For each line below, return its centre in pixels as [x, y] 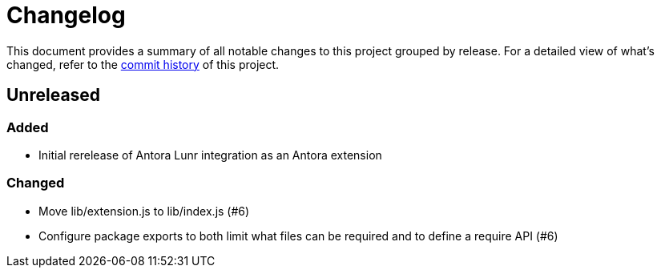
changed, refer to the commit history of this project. [143, 64]
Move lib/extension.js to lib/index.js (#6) [144, 211]
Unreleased [54, 95]
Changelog [66, 15]
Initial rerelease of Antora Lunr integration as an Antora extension [210, 155]
